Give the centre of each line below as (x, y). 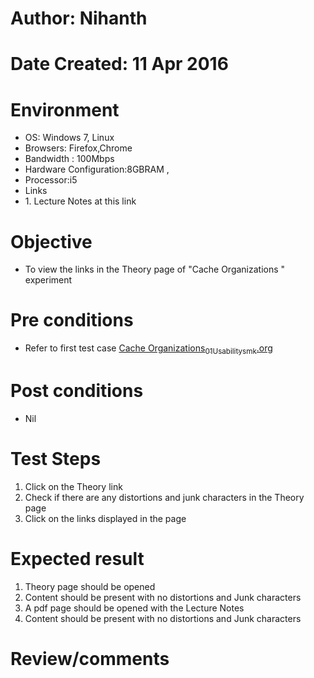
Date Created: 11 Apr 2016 (119, 64)
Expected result (77, 559)
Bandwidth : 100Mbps (69, 159)
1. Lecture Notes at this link (80, 201)
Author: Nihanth (79, 18)
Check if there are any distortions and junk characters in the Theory (164, 497)
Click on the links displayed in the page (105, 518)
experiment (48, 280)
